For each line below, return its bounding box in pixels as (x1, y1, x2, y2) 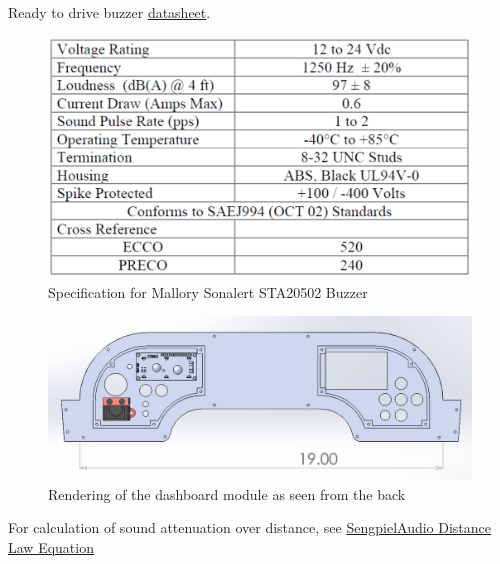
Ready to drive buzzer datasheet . (8, 2, 211, 22)
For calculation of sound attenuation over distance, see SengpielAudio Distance (8, 517, 492, 538)
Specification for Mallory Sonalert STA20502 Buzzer (48, 281, 368, 302)
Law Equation (8, 536, 94, 557)
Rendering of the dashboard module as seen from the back (48, 483, 406, 504)
